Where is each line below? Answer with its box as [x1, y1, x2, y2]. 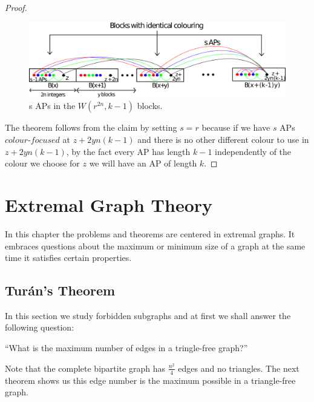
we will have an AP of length [89, 157, 197, 170]
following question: [5, 321, 74, 334]
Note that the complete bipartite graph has [5, 361, 165, 374]
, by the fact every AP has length [66, 145, 191, 157]
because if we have [201, 121, 270, 134]
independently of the [215, 145, 292, 157]
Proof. [5, 1, 27, 13]
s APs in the [29, 99, 76, 112]
